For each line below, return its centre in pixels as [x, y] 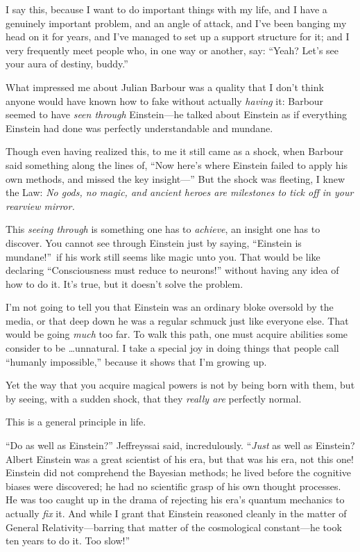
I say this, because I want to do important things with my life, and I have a [166, 9]
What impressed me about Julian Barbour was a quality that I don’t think [165, 87]
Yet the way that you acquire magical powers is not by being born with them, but [180, 385]
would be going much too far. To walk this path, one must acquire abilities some [177, 334]
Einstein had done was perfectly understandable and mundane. [139, 128]
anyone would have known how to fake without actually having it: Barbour [165, 100]
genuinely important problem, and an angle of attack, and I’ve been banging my [176, 23]
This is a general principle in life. [76, 422]
